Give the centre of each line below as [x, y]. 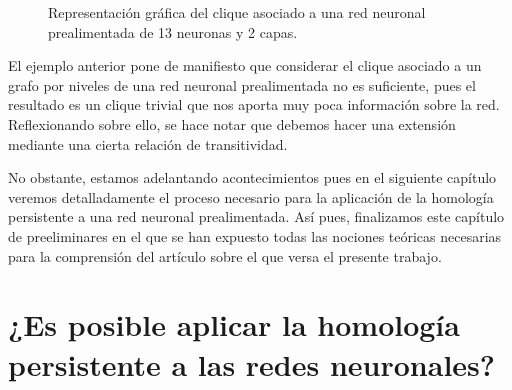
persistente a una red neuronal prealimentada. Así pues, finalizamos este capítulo [256, 216]
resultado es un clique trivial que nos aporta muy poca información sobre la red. [254, 104]
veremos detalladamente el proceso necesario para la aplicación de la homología [251, 196]
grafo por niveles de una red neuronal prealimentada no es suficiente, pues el [242, 84]
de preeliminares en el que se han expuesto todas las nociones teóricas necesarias [255, 235]
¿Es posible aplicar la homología [234, 324]
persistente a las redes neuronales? [252, 363]
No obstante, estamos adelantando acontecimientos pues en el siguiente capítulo [252, 177]
